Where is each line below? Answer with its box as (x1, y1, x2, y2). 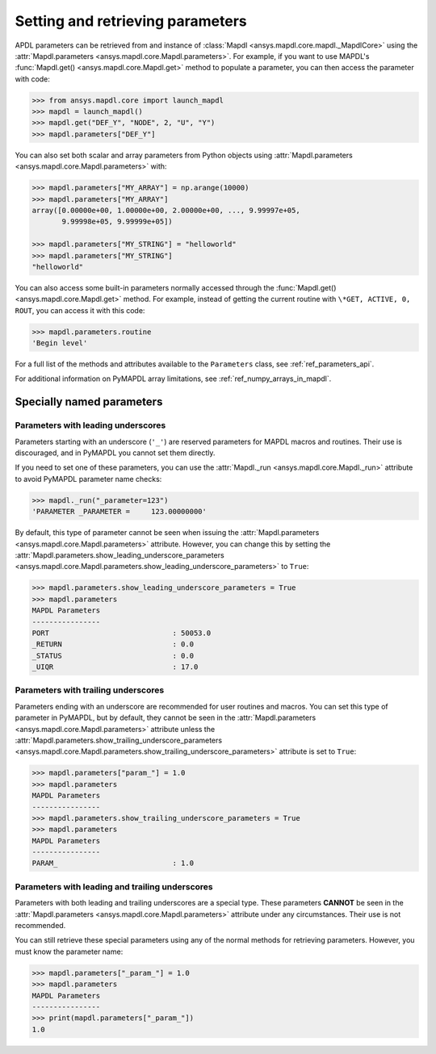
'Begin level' (31, 339, 88, 348)
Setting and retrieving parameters (15, 12, 248, 30)
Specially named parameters (15, 395, 163, 409)
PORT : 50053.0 (31, 628, 212, 638)
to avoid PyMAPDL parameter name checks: (15, 474, 162, 483)
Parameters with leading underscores (15, 420, 166, 431)
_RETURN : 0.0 (31, 640, 194, 649)
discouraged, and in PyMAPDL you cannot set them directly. (15, 448, 216, 458)
